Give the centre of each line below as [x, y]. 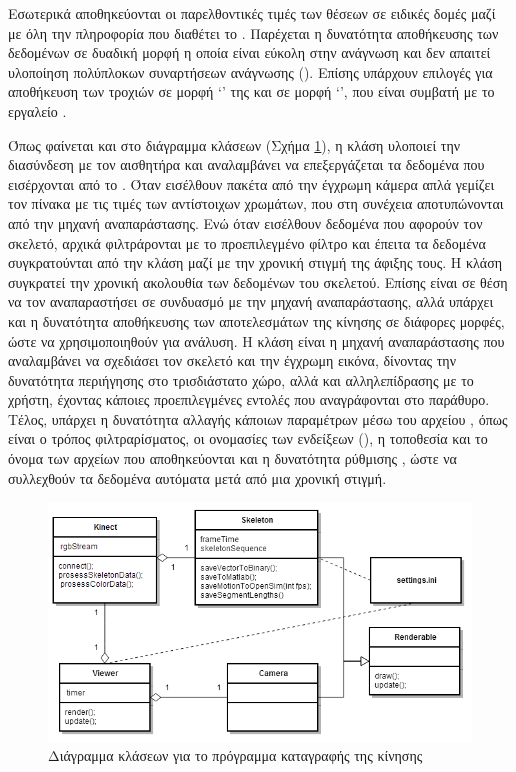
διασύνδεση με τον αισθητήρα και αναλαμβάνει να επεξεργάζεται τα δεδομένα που [246, 164]
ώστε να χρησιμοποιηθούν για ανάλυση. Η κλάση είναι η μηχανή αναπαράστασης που [256, 340]
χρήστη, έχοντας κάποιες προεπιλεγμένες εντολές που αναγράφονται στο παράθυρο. [249, 399]
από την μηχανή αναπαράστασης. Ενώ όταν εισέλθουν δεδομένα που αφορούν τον [245, 222]
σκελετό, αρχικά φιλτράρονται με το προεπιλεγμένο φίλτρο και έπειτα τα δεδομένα [247, 242]
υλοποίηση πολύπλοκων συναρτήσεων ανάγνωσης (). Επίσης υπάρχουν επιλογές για [250, 71]
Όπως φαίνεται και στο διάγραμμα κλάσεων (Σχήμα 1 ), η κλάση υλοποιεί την [234, 144]
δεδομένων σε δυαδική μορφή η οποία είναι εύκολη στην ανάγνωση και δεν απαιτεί [249, 52]
